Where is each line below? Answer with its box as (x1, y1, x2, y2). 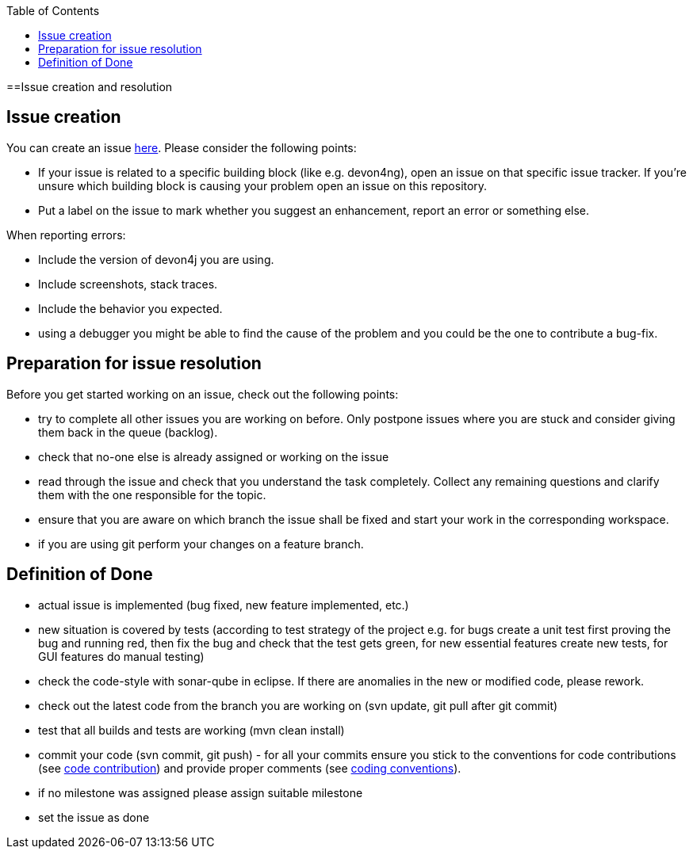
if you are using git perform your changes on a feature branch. (38, 536, 364, 551)
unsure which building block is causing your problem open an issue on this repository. (38, 178, 488, 193)
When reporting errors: (6, 227, 126, 242)
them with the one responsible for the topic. (38, 487, 266, 502)
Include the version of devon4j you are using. (38, 252, 274, 266)
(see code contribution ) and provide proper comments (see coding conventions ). (38, 761, 461, 775)
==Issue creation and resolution (6, 80, 173, 94)
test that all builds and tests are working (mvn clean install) (38, 723, 345, 737)
